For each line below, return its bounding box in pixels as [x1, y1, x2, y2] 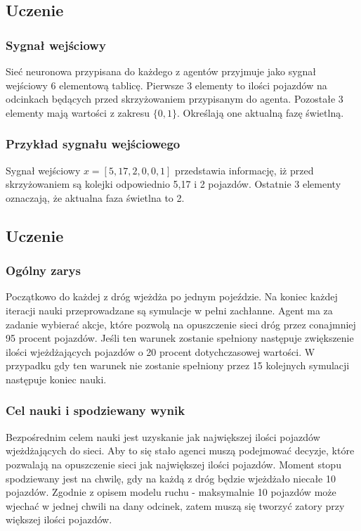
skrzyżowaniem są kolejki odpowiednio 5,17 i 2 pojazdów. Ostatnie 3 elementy [6, 177, 341, 191]
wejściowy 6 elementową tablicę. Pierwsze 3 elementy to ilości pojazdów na [6, 77, 327, 92]
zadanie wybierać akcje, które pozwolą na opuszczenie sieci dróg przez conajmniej [6, 316, 356, 331]
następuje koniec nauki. [6, 371, 107, 386]
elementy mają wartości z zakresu [6, 105, 150, 120]
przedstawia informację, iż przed [175, 162, 314, 177]
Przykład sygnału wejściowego [6, 135, 180, 153]
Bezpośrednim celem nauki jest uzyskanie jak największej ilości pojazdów [6, 429, 320, 444]
